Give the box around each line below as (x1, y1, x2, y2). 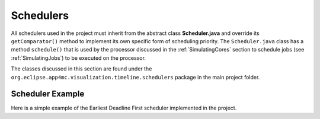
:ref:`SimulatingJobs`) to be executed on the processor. (11, 54, 146, 62)
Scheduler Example (11, 89, 85, 99)
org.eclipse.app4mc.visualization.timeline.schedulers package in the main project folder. (11, 73, 260, 81)
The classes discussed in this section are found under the (11, 65, 152, 72)
